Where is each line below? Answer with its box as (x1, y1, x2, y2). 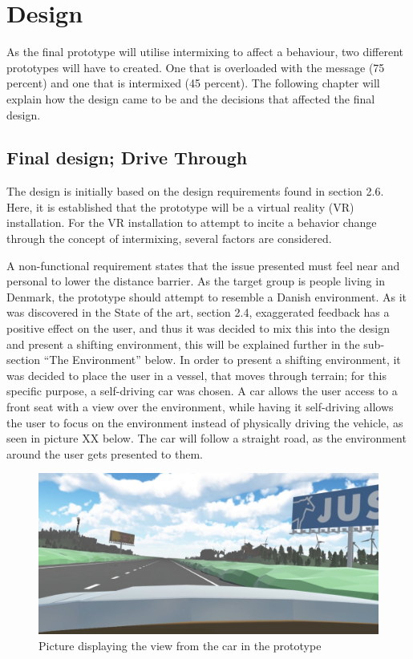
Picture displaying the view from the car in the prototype (38, 637, 322, 653)
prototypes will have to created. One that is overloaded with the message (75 (6, 59, 385, 75)
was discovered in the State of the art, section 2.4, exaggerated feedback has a (6, 304, 390, 321)
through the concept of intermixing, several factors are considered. (6, 230, 332, 247)
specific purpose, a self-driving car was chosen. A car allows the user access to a (6, 382, 398, 399)
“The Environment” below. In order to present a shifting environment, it (43, 351, 401, 368)
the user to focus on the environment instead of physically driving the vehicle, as (6, 414, 403, 431)
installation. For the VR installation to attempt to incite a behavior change (6, 214, 377, 231)
